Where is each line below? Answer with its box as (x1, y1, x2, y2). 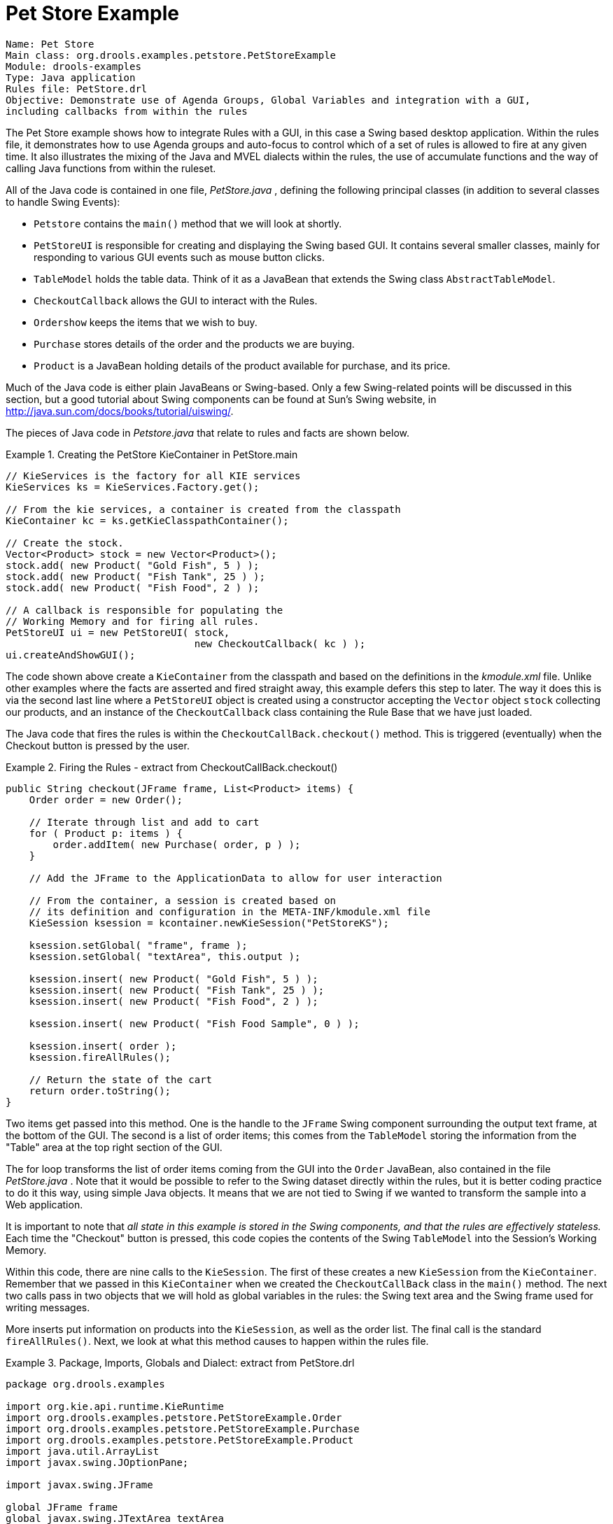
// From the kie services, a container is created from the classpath (6, 503, 401, 515)
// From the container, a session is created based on (29, 894, 337, 906)
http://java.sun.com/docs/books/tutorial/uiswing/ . (6, 404, 234, 417)
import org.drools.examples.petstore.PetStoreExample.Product (6, 1434, 354, 1446)
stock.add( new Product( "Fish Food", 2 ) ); (6, 581, 260, 593)
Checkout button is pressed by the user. (6, 739, 190, 752)
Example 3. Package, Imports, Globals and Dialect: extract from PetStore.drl (6, 1356, 355, 1369)
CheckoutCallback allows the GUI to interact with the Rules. (34, 294, 318, 306)
